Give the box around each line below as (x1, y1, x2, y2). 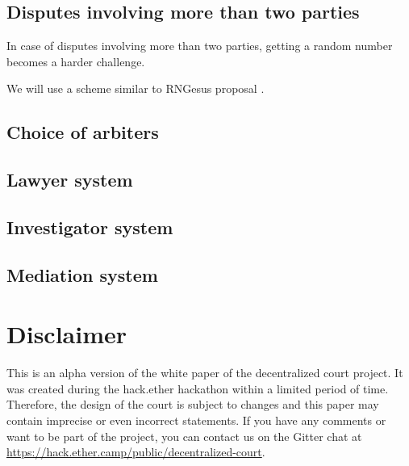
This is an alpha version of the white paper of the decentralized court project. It (6, 364, 403, 381)
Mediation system (6, 262, 158, 287)
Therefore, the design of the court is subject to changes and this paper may (6, 396, 379, 413)
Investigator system (6, 214, 173, 239)
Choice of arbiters (6, 120, 159, 145)
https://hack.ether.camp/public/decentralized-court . (6, 443, 265, 460)
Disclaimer (6, 317, 127, 351)
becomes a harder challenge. (6, 52, 145, 69)
